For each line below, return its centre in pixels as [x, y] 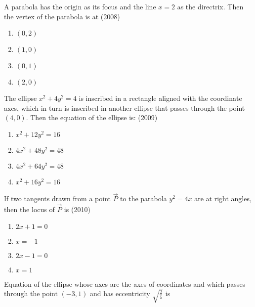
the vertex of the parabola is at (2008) [62, 16]
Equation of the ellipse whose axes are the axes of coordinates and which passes [125, 284]
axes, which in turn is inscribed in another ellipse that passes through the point [125, 108]
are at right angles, [223, 198]
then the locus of [29, 209]
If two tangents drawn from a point [57, 198]
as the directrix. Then [210, 6]
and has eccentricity [120, 293]
